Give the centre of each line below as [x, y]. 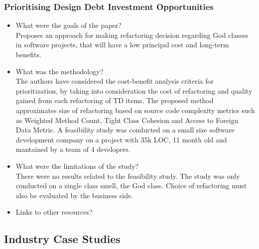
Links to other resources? [54, 212]
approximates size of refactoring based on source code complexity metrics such [135, 110]
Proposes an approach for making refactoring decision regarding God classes [132, 35]
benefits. [28, 54]
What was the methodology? [60, 71]
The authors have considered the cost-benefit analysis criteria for [115, 81]
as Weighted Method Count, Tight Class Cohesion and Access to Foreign [127, 120]
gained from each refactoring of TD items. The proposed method [115, 100]
